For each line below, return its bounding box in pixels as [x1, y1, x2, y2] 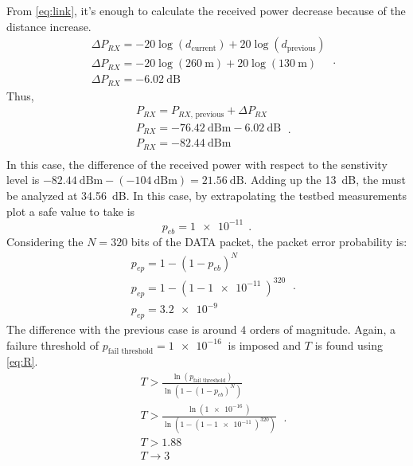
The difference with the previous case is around [6, 321, 237, 338]
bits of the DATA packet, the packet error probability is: [131, 233, 407, 250]
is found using [314, 336, 383, 353]
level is [6, 171, 40, 188]
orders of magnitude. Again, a [249, 321, 395, 338]
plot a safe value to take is [6, 202, 135, 219]
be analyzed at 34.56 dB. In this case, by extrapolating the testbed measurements [6, 187, 407, 203]
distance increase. [6, 18, 92, 34]
